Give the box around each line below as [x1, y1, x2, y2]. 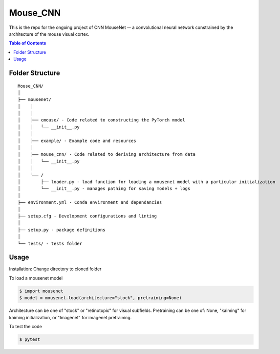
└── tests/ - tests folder [18, 240, 83, 246]
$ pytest [19, 336, 41, 342]
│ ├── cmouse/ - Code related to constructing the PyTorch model [18, 118, 185, 123]
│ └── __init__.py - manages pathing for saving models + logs [18, 186, 191, 191]
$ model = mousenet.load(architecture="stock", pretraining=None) [19, 295, 182, 301]
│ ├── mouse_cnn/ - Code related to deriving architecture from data [18, 152, 195, 157]
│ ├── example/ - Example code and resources [18, 138, 136, 143]
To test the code [9, 323, 42, 329]
